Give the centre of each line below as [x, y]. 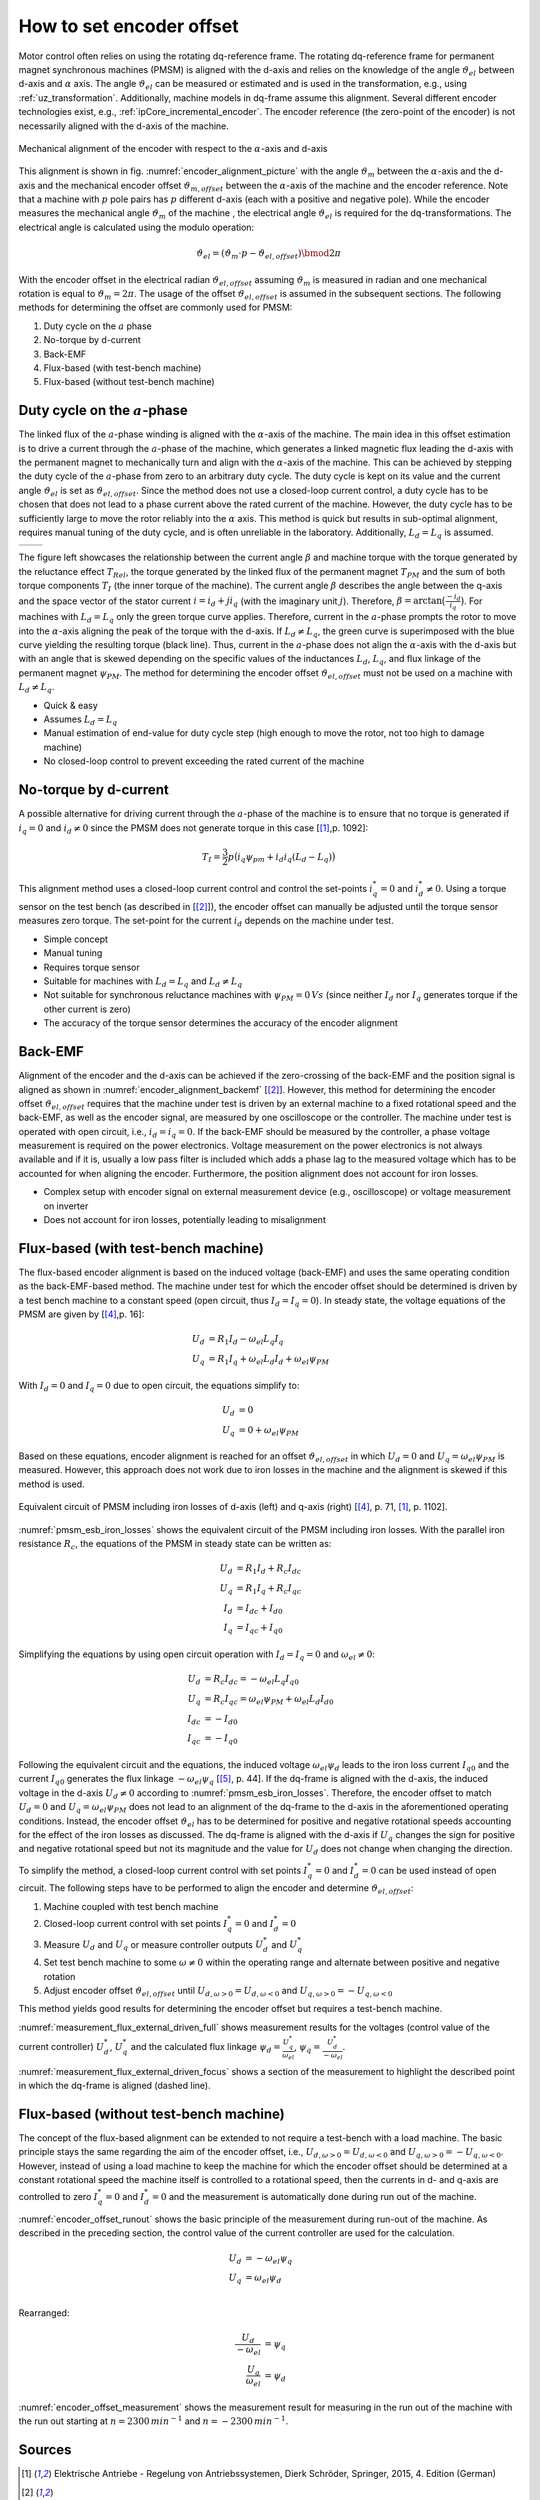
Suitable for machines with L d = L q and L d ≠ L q [143, 982]
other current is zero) [87, 1009]
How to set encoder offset [128, 26]
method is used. [51, 1484]
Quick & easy [71, 705]
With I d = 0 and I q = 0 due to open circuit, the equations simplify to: [159, 1386]
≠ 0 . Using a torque [466, 889]
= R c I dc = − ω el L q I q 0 [251, 1680]
